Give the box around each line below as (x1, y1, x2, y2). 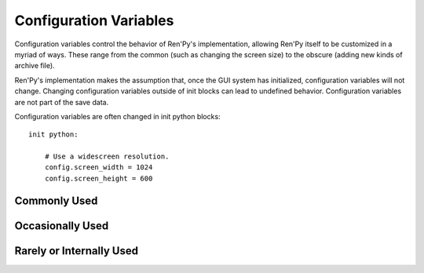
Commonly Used (14, 194, 98, 207)
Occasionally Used (14, 219, 109, 232)
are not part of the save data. (14, 97, 109, 107)
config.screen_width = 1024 (44, 163, 153, 172)
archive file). (14, 61, 55, 71)
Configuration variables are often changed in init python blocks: (14, 111, 221, 121)
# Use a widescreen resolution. (44, 152, 170, 161)
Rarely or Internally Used (14, 244, 139, 257)
